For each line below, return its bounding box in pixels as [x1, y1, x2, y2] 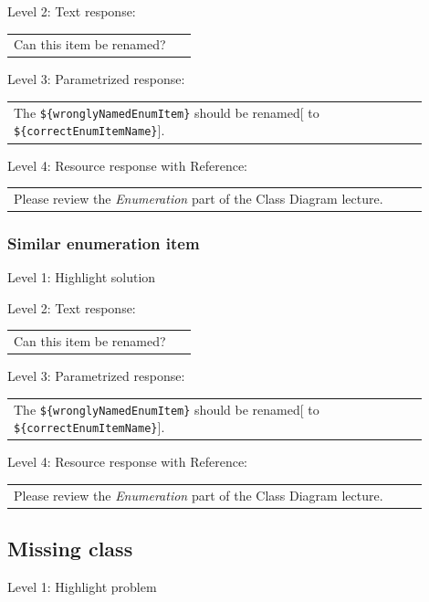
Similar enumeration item [7, 231, 200, 254]
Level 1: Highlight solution [7, 268, 156, 287]
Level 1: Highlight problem [7, 577, 157, 597]
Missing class [7, 534, 133, 563]
